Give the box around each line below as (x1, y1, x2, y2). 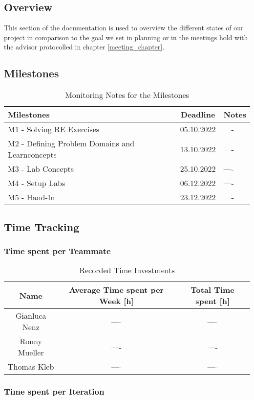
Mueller (18, 347, 44, 358)
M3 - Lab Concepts (8, 163, 74, 175)
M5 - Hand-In (8, 191, 55, 203)
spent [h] (195, 295, 230, 307)
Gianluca (16, 310, 46, 322)
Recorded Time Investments (79, 264, 175, 276)
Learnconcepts (8, 149, 57, 161)
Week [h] (99, 295, 134, 307)
